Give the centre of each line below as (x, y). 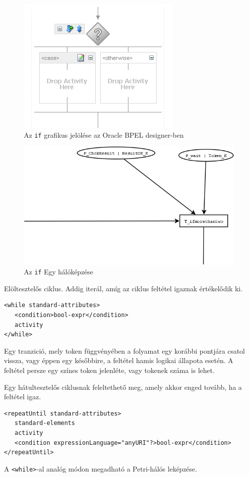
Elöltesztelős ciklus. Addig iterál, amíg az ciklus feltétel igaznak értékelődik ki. (123, 288)
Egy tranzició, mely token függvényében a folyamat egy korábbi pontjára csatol (124, 350)
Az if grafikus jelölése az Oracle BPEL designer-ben (104, 134)
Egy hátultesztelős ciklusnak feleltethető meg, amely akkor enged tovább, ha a (123, 387)
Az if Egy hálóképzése (59, 272)
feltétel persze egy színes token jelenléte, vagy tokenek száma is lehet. (109, 370)
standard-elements (45, 423)
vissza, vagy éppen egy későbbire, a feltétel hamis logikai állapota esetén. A (119, 360)
